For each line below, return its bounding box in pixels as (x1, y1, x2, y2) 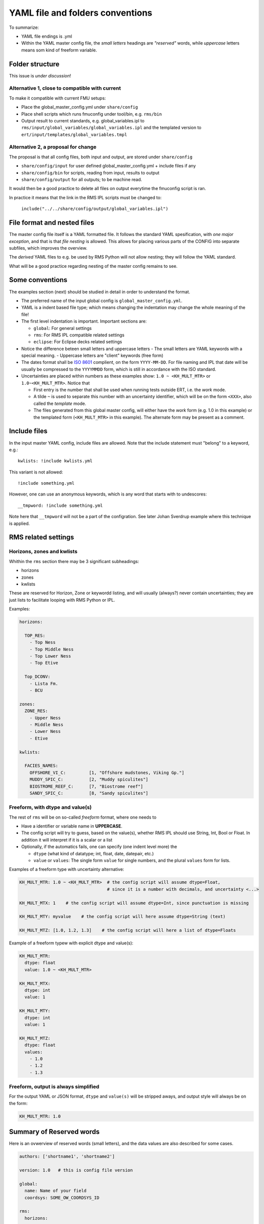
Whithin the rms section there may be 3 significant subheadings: (9, 558, 139, 564)
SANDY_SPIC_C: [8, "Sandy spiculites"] (29, 790, 149, 796)
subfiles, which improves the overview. (9, 245, 88, 251)
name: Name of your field (24, 1188, 87, 1194)
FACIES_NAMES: (24, 763, 59, 769)
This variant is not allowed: (9, 469, 63, 475)
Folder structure (9, 60, 60, 68)
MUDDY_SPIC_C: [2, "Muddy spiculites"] (29, 777, 149, 782)
